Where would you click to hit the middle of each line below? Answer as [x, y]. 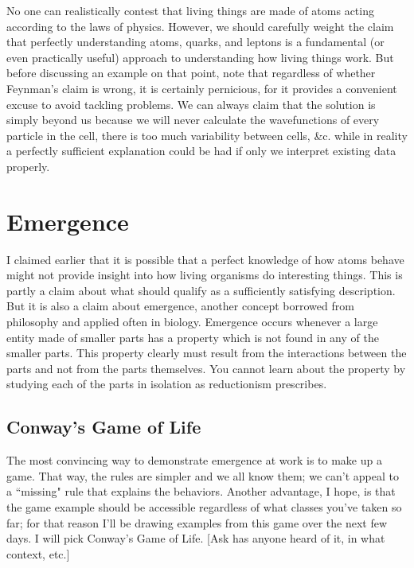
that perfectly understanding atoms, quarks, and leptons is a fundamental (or [195, 42]
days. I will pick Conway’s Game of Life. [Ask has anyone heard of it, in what [196, 538]
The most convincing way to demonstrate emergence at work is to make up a [194, 460]
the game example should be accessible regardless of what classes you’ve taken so [204, 506]
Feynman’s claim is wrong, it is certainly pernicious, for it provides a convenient [202, 88]
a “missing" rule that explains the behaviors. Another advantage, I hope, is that [201, 491]
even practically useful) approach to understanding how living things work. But [200, 57]
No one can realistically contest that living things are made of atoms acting [190, 10]
